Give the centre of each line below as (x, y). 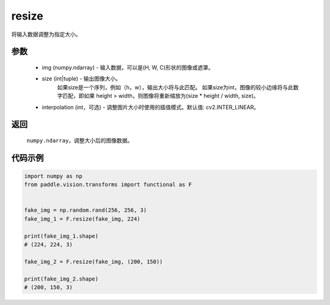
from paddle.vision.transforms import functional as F (108, 185)
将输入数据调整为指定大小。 (46, 34)
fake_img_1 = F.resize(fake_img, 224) (82, 219)
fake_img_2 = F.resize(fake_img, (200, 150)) (94, 262)
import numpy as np (53, 176)
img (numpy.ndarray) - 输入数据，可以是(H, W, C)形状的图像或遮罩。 (128, 67)
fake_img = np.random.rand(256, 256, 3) (85, 210)
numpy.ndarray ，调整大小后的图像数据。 (80, 140)
